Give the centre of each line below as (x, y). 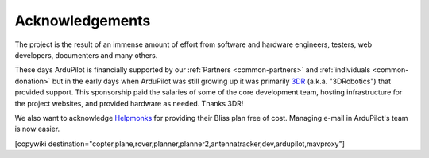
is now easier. (37, 129)
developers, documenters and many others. (86, 55)
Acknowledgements (83, 21)
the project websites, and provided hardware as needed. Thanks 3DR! (129, 103)
